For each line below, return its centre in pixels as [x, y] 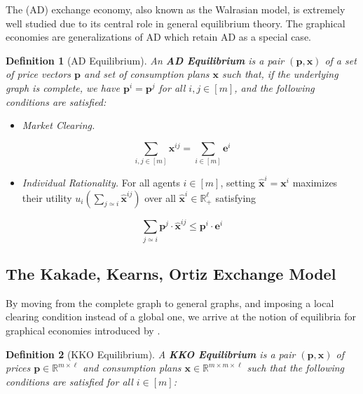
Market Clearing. [59, 125]
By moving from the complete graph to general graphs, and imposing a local [170, 303]
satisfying [236, 197]
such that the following [296, 368]
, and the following [274, 87]
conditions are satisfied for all [69, 381]
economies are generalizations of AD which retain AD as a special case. [158, 37]
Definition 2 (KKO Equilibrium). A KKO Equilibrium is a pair [151, 354]
